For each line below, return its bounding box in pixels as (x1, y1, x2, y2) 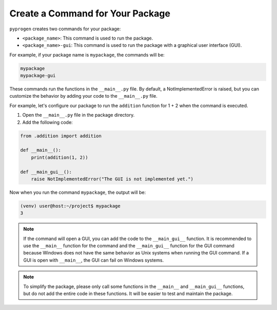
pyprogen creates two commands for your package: (9, 26, 121, 32)
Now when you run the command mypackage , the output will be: (9, 189, 146, 195)
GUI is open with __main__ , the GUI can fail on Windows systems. (23, 257, 164, 263)
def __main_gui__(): (20, 169, 72, 175)
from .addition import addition (20, 133, 102, 139)
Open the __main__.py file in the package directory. (22, 112, 135, 118)
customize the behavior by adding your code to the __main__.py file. (9, 93, 157, 99)
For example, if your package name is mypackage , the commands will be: (9, 51, 165, 58)
